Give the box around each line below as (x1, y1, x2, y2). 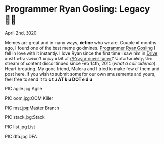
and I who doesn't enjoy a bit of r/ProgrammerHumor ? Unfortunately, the (5, 55, 152, 61)
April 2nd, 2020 (5, 30, 37, 36)
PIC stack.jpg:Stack (5, 114, 45, 120)
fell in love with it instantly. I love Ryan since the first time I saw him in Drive (5, 50, 158, 56)
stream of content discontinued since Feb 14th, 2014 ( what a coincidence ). (5, 60, 157, 66)
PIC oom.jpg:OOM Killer (5, 95, 53, 101)
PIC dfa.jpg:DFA (5, 133, 37, 139)
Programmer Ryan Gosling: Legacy (5, 3, 150, 15)
